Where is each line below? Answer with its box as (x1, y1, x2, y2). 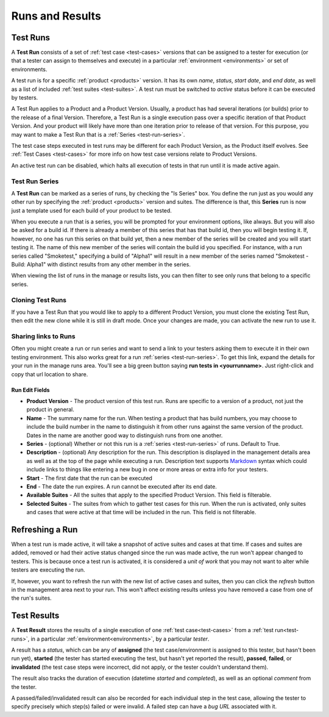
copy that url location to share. (11, 370, 88, 378)
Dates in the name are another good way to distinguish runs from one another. (26, 431, 223, 439)
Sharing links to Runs (11, 332, 76, 341)
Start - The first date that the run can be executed (26, 474, 152, 482)
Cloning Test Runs (11, 296, 67, 304)
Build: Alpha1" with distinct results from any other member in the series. (11, 261, 191, 268)
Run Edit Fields (11, 386, 50, 393)
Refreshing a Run (11, 524, 78, 534)
